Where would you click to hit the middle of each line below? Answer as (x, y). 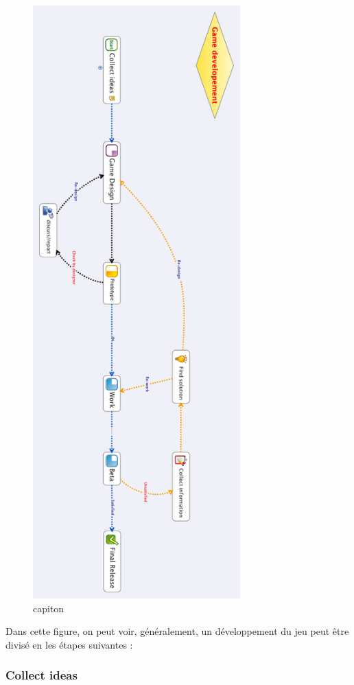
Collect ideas (42, 675)
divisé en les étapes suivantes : (69, 644)
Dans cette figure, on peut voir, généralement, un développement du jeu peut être (177, 631)
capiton (49, 608)
